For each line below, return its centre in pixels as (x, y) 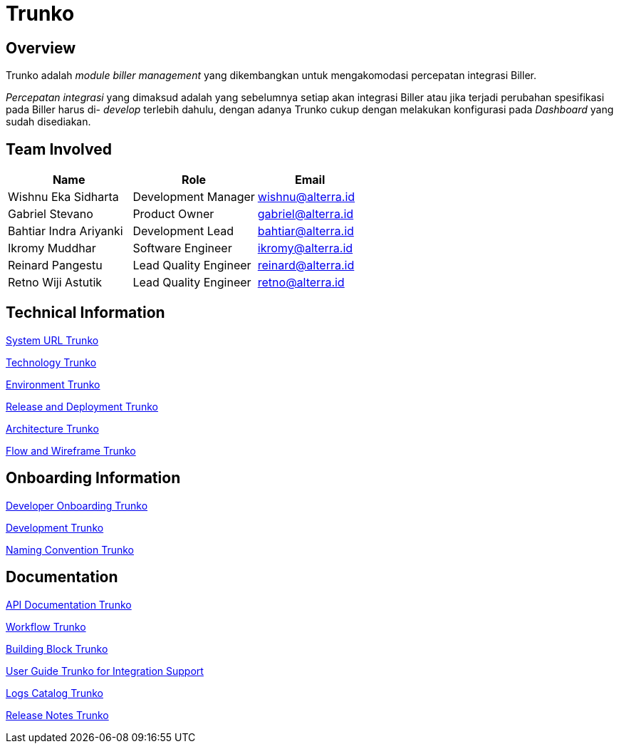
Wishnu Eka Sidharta (63, 197)
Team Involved (59, 149)
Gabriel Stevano (51, 214)
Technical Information (85, 313)
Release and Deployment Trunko (82, 406)
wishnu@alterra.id (306, 197)
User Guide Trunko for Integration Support (105, 671)
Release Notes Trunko (57, 715)
